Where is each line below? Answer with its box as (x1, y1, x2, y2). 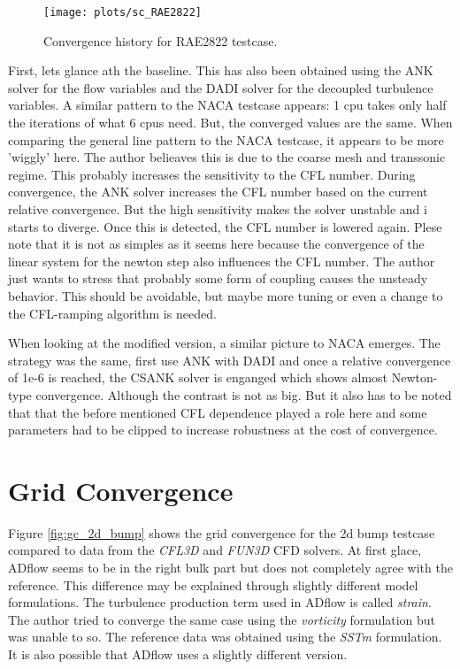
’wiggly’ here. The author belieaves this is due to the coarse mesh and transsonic (8, 148, 446, 166)
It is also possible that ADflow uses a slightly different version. (8, 645, 348, 663)
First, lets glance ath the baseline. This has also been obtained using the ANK (8, 61, 433, 80)
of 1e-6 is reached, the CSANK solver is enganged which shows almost (8, 368, 388, 387)
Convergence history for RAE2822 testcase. (43, 31, 278, 50)
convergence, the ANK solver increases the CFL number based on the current (8, 182, 428, 201)
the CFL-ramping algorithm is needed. (8, 304, 217, 322)
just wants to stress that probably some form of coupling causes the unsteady (8, 269, 428, 288)
